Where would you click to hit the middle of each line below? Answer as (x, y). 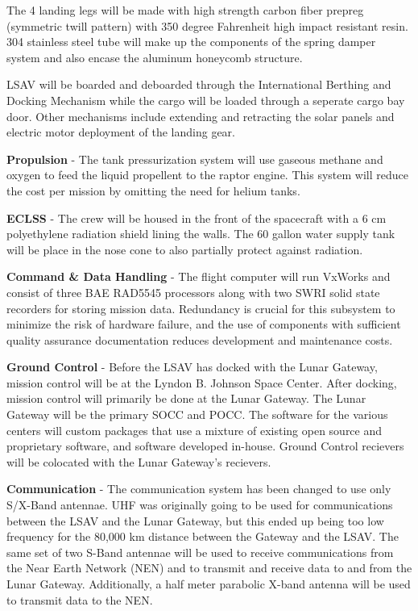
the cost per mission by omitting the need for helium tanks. (153, 190)
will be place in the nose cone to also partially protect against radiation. (185, 249)
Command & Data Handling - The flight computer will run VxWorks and (199, 276)
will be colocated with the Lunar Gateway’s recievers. (139, 461)
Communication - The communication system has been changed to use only (199, 489)
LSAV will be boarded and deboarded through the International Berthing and (199, 84)
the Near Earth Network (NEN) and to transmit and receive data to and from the (209, 568)
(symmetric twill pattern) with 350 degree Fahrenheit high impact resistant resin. (207, 25)
